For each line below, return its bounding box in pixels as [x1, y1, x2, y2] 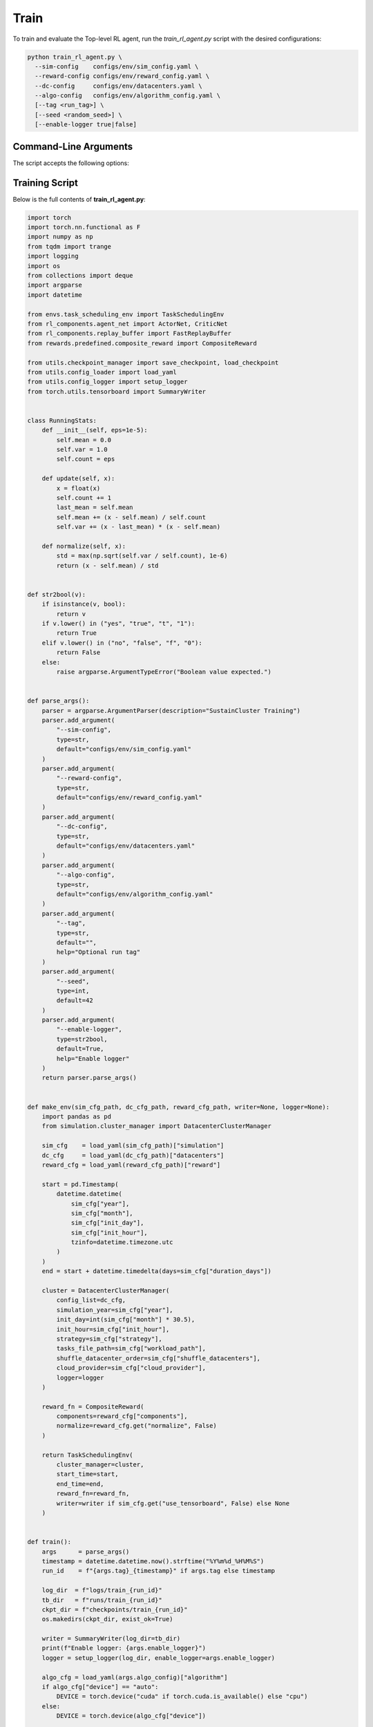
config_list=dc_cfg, [56, 1296, 126, 1304]
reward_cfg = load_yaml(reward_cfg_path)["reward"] [41, 1161, 221, 1169]
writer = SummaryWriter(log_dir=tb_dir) [41, 1634, 181, 1643]
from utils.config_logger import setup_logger [27, 378, 188, 386]
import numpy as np [27, 233, 93, 241]
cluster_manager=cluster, [56, 1461, 144, 1469]
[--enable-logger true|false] [35, 121, 137, 128]
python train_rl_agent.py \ [27, 53, 122, 61]
